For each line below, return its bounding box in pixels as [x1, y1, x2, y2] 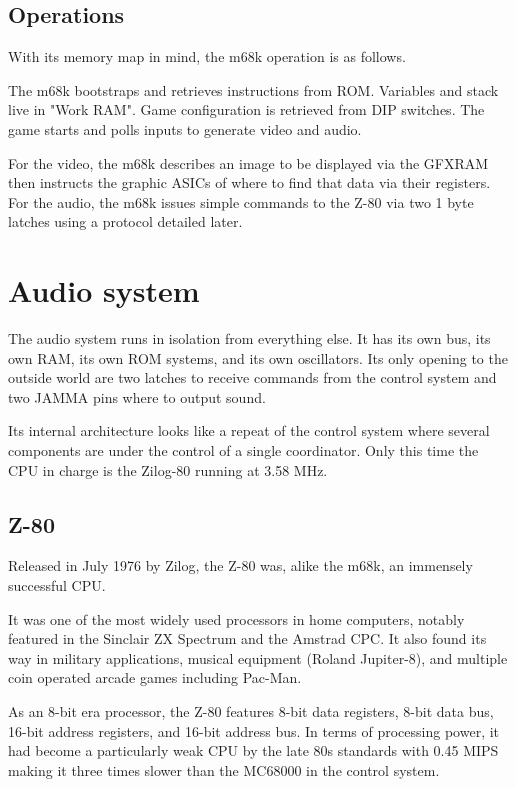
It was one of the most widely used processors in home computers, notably [8, 608, 465, 629]
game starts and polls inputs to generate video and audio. [8, 118, 362, 139]
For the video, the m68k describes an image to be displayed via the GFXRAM [8, 152, 489, 173]
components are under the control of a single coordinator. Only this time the [8, 440, 479, 461]
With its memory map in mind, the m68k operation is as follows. [8, 46, 406, 67]
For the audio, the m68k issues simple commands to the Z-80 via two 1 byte [8, 191, 474, 212]
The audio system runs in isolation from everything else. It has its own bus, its [8, 328, 491, 349]
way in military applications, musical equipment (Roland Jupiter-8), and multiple [8, 647, 508, 668]
